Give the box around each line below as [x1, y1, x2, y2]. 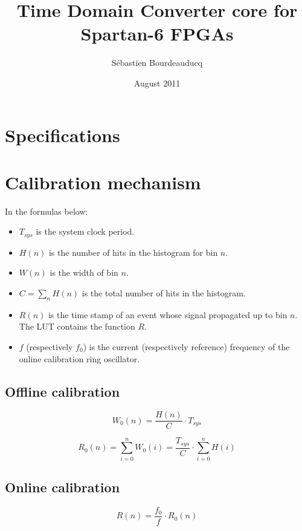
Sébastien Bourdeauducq [111, 56, 203, 69]
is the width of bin [50, 266, 118, 279]
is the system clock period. [36, 225, 135, 238]
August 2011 [133, 76, 181, 89]
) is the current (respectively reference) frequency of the [83, 340, 290, 353]
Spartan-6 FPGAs [80, 21, 234, 46]
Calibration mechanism [5, 169, 201, 194]
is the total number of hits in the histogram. [82, 287, 246, 299]
